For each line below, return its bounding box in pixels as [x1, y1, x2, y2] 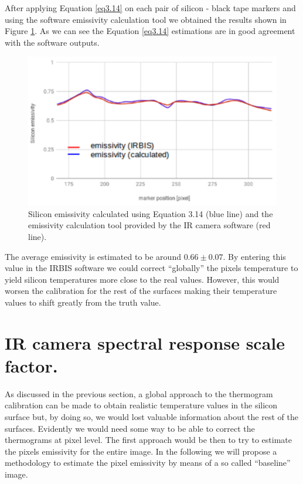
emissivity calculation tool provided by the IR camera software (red [28, 219, 271, 231]
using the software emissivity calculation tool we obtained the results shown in [5, 13, 287, 25]
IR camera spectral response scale [5, 330, 285, 354]
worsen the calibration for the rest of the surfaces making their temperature [5, 285, 277, 297]
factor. [5, 353, 58, 377]
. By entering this [223, 250, 286, 262]
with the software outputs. [5, 36, 100, 48]
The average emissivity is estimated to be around [5, 250, 181, 262]
